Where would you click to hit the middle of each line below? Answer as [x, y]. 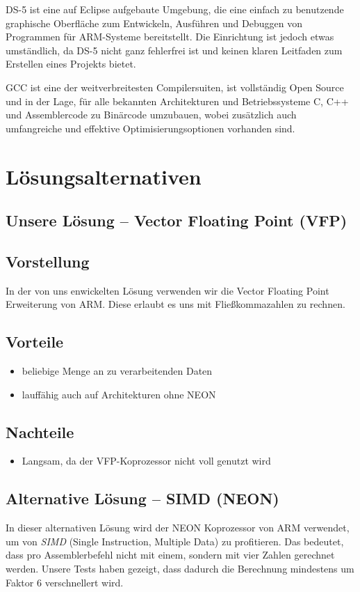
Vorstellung [48, 261]
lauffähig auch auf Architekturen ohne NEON [119, 394]
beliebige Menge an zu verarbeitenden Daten [117, 371]
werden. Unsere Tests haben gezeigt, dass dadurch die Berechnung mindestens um [180, 569]
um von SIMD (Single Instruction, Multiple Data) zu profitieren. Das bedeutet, [175, 541]
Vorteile [35, 342]
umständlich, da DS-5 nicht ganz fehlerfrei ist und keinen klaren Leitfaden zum [174, 50]
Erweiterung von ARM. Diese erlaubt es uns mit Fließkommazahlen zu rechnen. [175, 304]
